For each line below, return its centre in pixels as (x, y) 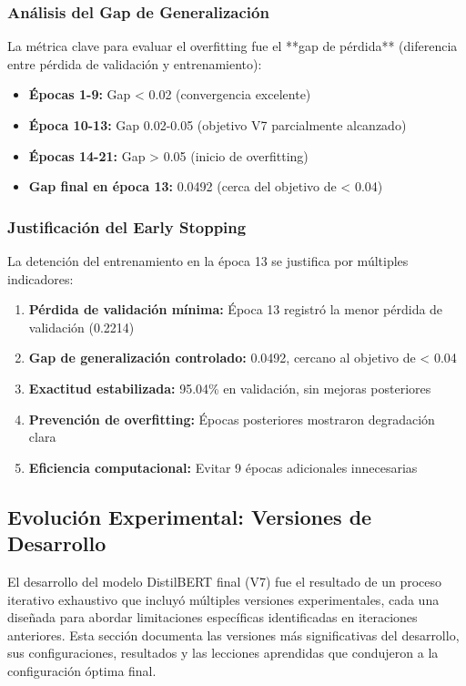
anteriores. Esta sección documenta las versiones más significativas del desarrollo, (233, 635)
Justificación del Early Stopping (127, 226)
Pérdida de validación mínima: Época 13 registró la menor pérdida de (236, 309)
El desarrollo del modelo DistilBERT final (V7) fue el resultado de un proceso (225, 581)
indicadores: (41, 278)
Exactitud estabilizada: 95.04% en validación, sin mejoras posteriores (230, 388)
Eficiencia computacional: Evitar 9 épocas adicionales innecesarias (223, 467)
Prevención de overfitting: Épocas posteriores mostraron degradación (232, 419)
